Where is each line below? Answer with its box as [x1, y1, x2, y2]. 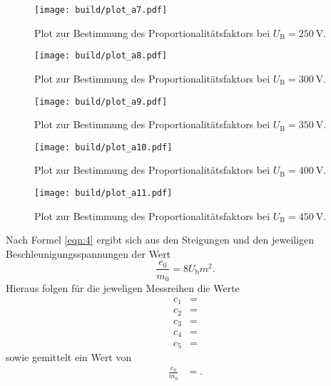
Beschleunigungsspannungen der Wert [6, 246, 171, 261]
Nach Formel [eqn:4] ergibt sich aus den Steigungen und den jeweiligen [6, 232, 315, 247]
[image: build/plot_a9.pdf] [34, 96, 168, 107]
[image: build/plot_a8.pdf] [34, 51, 168, 61]
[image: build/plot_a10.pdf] [34, 142, 173, 152]
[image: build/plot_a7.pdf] [34, 5, 168, 15]
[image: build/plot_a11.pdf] [34, 188, 173, 198]
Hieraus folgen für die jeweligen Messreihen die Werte [6, 280, 240, 295]
